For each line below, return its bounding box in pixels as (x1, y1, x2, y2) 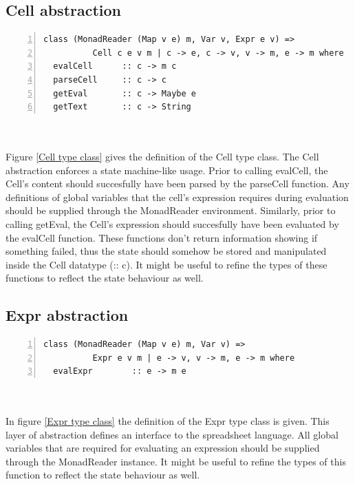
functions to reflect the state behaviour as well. (6, 271, 204, 285)
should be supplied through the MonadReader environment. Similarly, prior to (6, 203, 336, 218)
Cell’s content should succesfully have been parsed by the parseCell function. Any (6, 176, 349, 191)
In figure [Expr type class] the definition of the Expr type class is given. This (6, 414, 330, 428)
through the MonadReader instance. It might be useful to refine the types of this (6, 454, 346, 468)
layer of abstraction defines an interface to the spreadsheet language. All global (6, 427, 338, 441)
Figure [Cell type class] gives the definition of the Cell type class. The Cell (6, 149, 319, 163)
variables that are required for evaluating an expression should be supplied (6, 441, 320, 455)
